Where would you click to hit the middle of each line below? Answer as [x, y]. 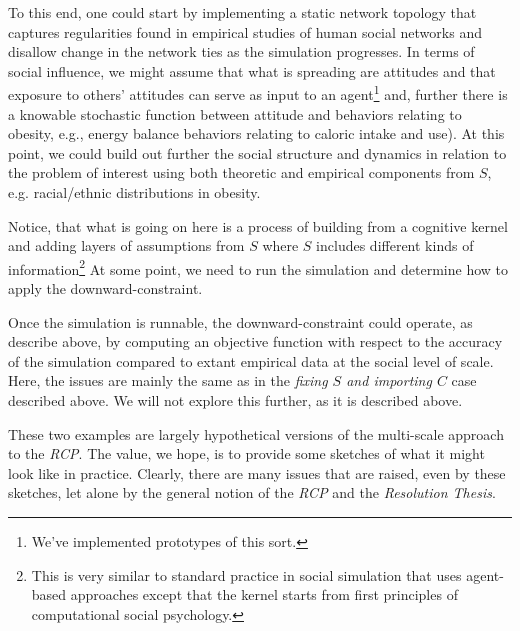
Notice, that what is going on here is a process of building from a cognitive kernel [258, 225]
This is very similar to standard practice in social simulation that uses [246, 574]
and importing [389, 380]
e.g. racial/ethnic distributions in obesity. [134, 192]
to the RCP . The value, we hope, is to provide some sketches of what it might [246, 453]
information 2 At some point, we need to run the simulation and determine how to [258, 267]
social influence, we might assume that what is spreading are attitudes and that [252, 70]
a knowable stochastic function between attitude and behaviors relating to [235, 113]
